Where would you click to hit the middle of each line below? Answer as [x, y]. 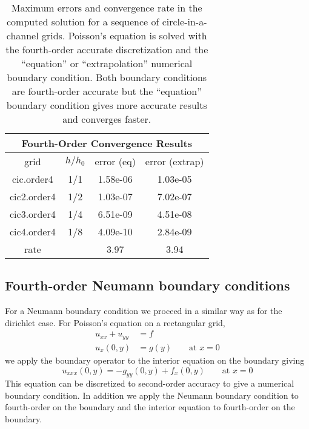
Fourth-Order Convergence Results [107, 143]
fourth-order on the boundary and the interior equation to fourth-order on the [150, 407]
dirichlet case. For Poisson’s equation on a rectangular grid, [115, 322]
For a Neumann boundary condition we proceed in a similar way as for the [144, 311]
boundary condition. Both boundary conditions [107, 77]
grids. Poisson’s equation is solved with [124, 35]
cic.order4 [33, 179]
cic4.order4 [33, 231]
